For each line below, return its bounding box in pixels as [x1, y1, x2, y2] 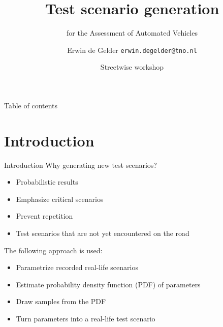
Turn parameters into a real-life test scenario [16, 313, 155, 324]
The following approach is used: [4, 245, 103, 255]
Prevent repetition [16, 211, 73, 221]
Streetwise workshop [100, 62, 164, 72]
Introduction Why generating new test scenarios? [4, 159, 157, 170]
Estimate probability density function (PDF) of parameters [16, 279, 201, 289]
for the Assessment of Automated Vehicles [67, 27, 198, 38]
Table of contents [4, 100, 58, 110]
